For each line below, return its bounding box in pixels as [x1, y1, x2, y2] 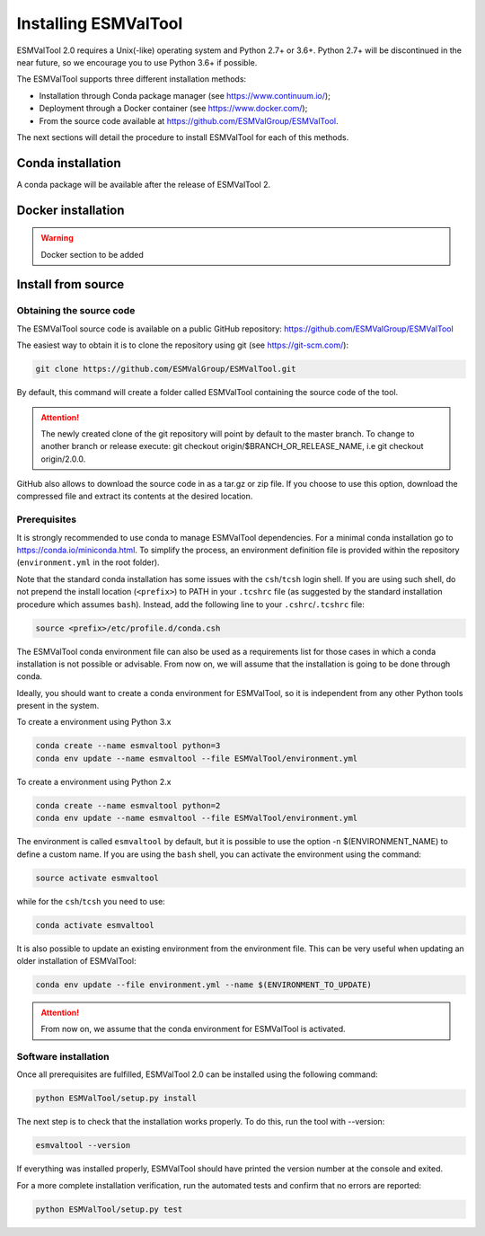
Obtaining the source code [16, 305, 136, 317]
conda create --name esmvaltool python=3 [35, 741, 221, 751]
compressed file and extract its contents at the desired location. [16, 490, 253, 502]
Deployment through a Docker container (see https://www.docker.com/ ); [39, 103, 308, 114]
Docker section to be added [40, 249, 144, 260]
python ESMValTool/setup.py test [35, 1204, 183, 1214]
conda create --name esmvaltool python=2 [35, 800, 221, 810]
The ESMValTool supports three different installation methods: [16, 74, 247, 84]
